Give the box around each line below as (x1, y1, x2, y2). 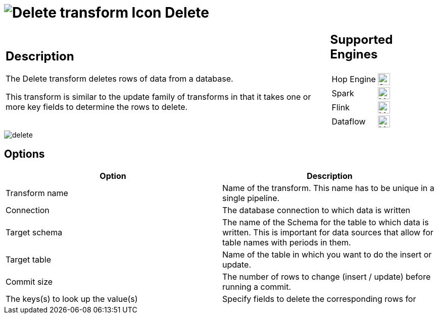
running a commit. (222, 281, 291, 292)
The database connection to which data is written (222, 205, 411, 215)
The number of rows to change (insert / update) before (222, 271, 431, 282)
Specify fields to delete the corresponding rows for (222, 293, 416, 304)
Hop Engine (331, 74, 376, 84)
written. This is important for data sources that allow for (222, 227, 433, 237)
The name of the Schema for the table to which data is (222, 217, 429, 227)
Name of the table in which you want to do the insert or (222, 249, 432, 260)
